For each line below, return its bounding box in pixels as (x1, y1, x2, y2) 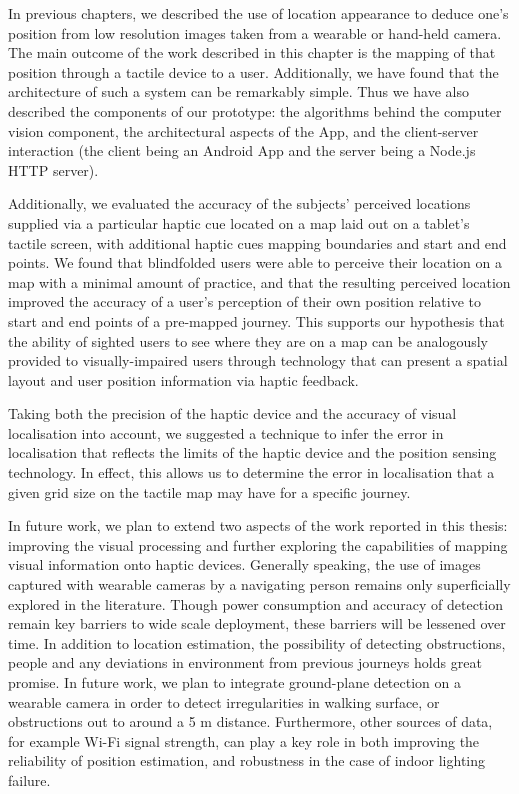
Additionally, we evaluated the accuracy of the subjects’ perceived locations (8, 193, 471, 214)
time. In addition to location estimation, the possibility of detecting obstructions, (8, 632, 506, 653)
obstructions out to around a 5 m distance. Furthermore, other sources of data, (8, 711, 493, 732)
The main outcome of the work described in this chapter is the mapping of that (8, 42, 496, 63)
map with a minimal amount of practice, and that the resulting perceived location (8, 271, 511, 292)
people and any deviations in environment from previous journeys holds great (8, 652, 482, 673)
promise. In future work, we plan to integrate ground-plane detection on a (8, 672, 461, 692)
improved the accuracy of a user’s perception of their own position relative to (8, 291, 481, 312)
